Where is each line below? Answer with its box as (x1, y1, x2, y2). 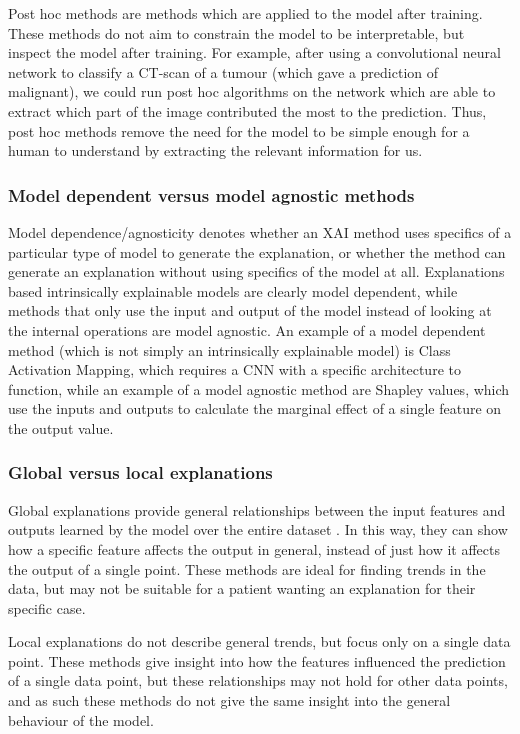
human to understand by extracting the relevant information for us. (8, 140, 423, 161)
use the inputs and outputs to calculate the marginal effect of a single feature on (8, 398, 502, 419)
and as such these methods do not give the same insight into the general (8, 690, 451, 711)
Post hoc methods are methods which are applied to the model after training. (8, 3, 483, 23)
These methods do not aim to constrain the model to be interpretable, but (8, 22, 465, 43)
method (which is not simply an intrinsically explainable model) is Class (8, 339, 451, 360)
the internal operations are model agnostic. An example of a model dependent (8, 319, 486, 340)
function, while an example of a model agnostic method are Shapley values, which (8, 378, 510, 399)
